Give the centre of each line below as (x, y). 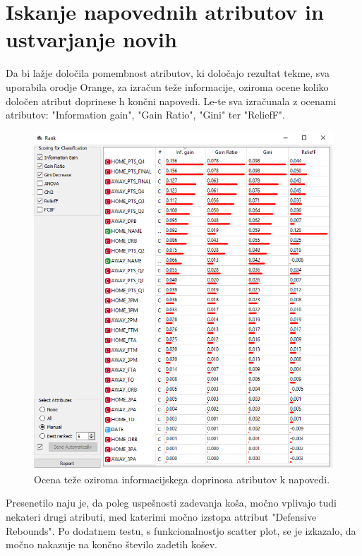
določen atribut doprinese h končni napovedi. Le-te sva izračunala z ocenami (171, 101)
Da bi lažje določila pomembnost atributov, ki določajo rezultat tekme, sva (168, 73)
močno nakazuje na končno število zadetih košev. (111, 544)
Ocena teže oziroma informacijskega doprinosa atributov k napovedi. (182, 479)
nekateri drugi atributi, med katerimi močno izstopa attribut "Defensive (161, 516)
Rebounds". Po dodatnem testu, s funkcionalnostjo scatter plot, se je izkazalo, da (181, 530)
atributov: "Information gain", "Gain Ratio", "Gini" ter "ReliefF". (145, 115)
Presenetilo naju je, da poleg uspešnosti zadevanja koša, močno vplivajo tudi (171, 503)
